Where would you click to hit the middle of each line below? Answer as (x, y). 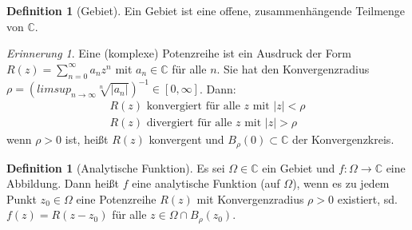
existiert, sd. (367, 198)
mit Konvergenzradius (250, 198)
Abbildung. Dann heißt (63, 183)
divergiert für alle (189, 123)
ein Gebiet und (299, 167)
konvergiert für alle (193, 107)
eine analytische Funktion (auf (206, 183)
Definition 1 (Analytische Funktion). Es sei (116, 167)
